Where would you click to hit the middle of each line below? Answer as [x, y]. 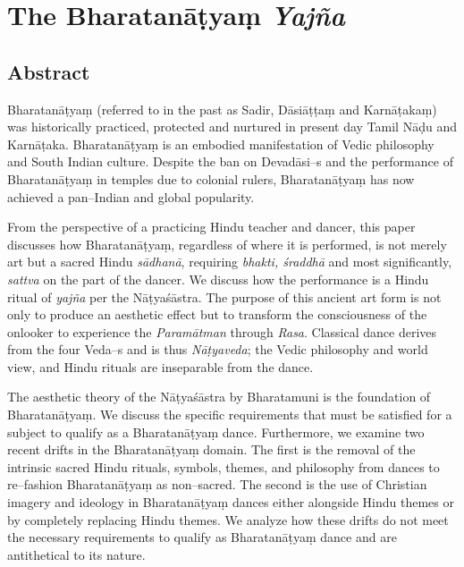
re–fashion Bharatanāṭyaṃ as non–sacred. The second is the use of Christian [217, 484]
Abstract [49, 71]
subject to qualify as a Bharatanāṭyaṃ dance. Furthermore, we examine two [216, 432]
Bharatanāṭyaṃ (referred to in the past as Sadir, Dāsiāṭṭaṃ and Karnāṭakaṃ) [222, 109]
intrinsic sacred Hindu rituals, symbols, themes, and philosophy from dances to [224, 466]
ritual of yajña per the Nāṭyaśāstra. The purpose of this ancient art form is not [224, 296]
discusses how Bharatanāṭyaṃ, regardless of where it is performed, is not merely [227, 244]
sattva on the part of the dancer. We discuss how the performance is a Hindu [218, 279]
